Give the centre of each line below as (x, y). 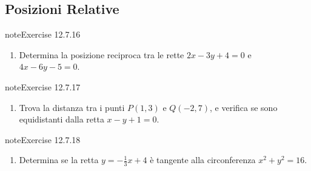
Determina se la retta (59, 160)
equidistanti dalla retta (62, 119)
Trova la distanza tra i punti (72, 107)
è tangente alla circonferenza (203, 160)
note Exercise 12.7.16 (43, 34)
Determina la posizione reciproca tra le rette (102, 54)
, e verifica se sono (244, 107)
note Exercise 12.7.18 (43, 139)
